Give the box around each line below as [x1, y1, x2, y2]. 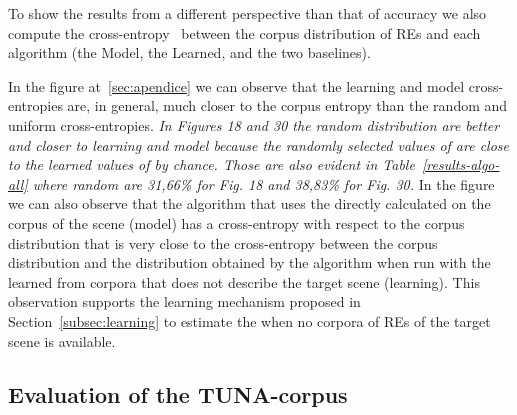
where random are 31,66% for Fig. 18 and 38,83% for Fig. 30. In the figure [32, 173, 495, 194]
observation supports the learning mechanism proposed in [8, 291, 361, 312]
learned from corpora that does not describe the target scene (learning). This [8, 271, 480, 292]
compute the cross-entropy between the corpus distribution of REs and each [8, 22, 481, 43]
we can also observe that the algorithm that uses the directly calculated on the [8, 193, 491, 214]
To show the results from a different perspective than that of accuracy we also [8, 3, 487, 23]
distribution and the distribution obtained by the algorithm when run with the [8, 252, 491, 273]
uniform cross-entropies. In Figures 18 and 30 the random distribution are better [8, 114, 500, 135]
